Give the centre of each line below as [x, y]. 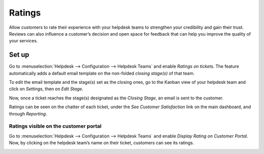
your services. [23, 41]
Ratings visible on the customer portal [55, 126]
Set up [19, 55]
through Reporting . [28, 114]
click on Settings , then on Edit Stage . [46, 89]
